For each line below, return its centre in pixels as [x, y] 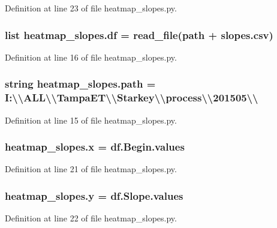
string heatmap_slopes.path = [80, 84]
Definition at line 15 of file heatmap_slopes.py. [91, 120]
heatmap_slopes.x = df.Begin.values [95, 147]
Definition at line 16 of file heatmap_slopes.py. [91, 57]
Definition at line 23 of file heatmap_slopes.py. [91, 8]
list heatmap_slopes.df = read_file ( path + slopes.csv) [139, 34]
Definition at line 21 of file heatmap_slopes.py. [91, 169]
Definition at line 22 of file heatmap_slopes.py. [91, 218]
